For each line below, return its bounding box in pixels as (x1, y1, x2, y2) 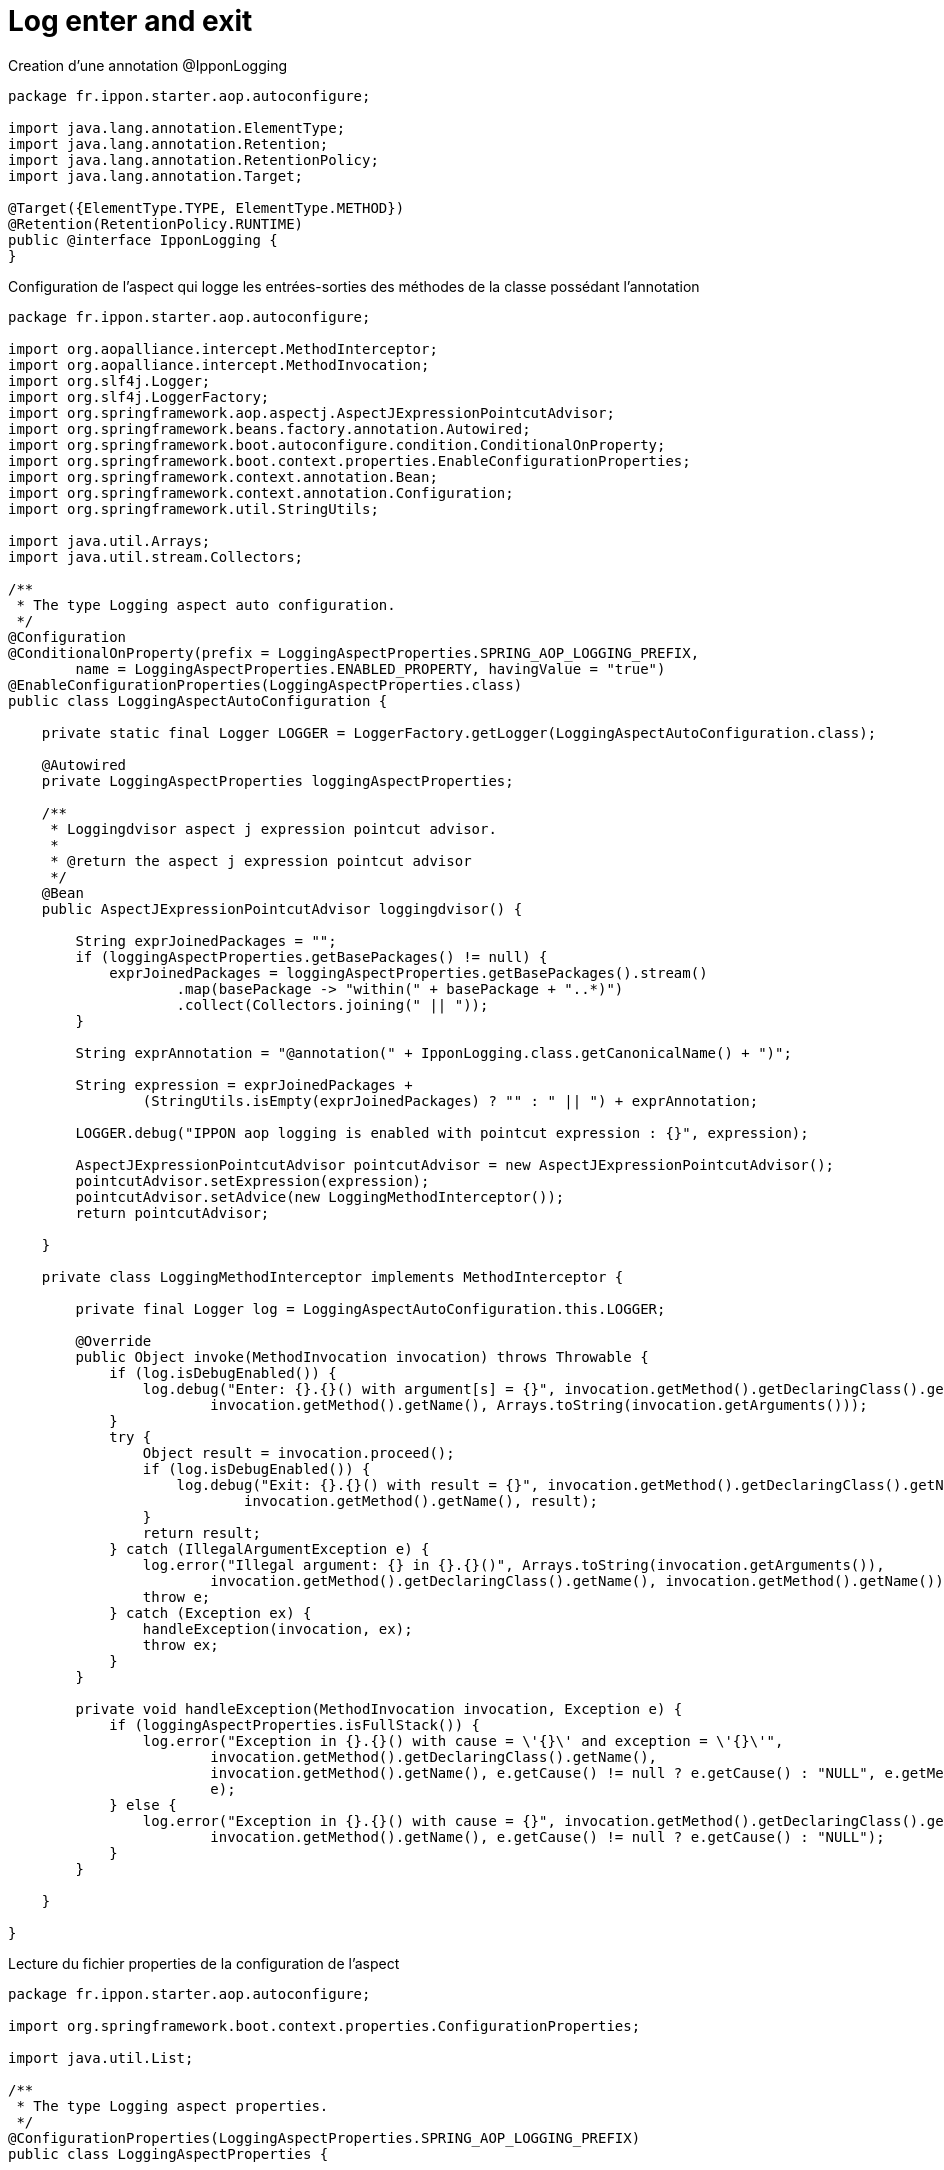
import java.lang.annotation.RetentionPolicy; (8, 151, 379, 168)
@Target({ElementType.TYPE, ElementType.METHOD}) (8, 199, 405, 216)
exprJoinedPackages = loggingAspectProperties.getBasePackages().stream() (109, 964, 708, 981)
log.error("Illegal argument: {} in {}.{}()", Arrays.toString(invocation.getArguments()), (142, 1556, 885, 1573)
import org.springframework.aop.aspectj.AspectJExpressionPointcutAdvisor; (8, 404, 615, 421)
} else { (109, 1796, 177, 1813)
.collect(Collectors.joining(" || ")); (176, 996, 489, 1013)
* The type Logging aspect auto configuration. (16, 596, 396, 613)
